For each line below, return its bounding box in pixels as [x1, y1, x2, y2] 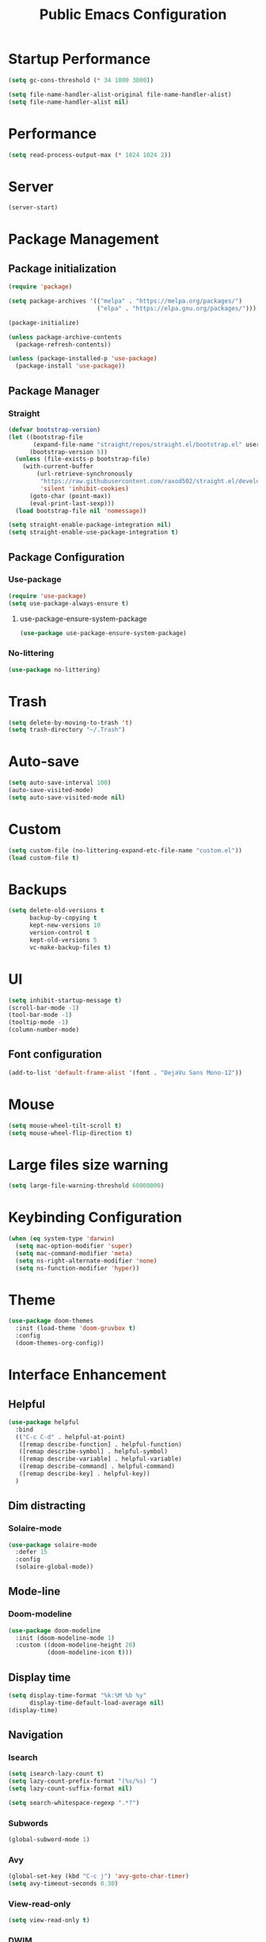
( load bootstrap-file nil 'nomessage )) [15, 507, 147, 515]
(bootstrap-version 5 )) [28, 447, 108, 456]
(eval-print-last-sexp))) [28, 499, 115, 508]
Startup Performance [8, 50, 151, 68]
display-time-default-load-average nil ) [28, 1699, 165, 1707]
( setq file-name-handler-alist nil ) [8, 97, 129, 106]
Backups [8, 881, 67, 898]
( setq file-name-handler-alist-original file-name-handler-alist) [8, 90, 232, 98]
